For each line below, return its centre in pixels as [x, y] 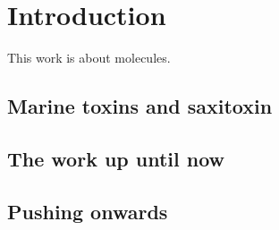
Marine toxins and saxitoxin [140, 106]
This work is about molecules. [89, 58]
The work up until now [116, 158]
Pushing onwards [88, 211]
